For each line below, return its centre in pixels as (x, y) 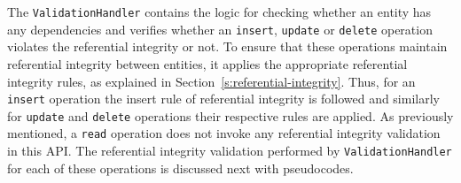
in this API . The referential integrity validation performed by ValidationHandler (230, 151)
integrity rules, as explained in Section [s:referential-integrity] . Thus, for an (211, 81)
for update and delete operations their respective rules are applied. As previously (230, 115)
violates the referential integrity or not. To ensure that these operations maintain (227, 46)
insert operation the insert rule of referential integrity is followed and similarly (223, 99)
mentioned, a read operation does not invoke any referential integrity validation (224, 133)
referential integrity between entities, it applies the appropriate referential (207, 63)
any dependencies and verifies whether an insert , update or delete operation (220, 29)
